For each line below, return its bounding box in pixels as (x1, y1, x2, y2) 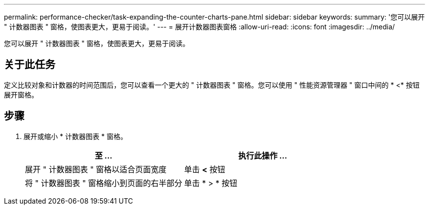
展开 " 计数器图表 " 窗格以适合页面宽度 (25, 164, 167, 174)
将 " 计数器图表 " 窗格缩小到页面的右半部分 (25, 178, 182, 188)
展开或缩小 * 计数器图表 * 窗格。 (24, 132, 127, 140)
